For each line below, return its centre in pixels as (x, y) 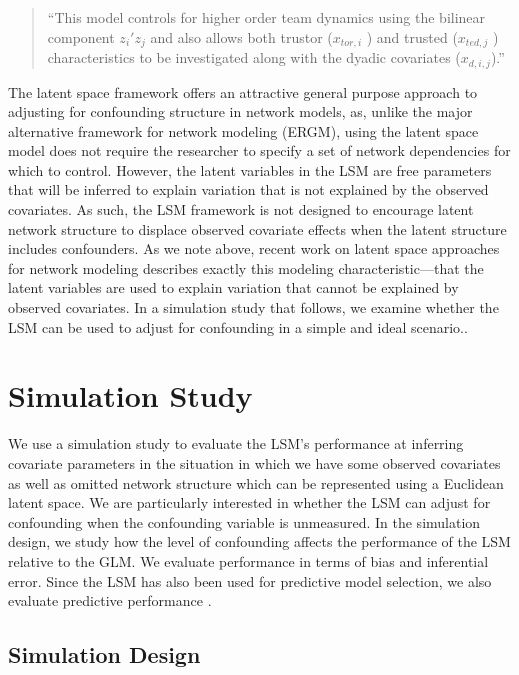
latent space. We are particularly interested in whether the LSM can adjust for (249, 502)
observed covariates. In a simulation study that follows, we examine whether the (253, 307)
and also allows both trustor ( (241, 36)
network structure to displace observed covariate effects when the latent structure (257, 228)
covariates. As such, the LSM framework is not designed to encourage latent (241, 209)
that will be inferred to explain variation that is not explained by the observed (248, 189)
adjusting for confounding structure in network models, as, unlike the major (240, 111)
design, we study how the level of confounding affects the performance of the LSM (259, 541)
